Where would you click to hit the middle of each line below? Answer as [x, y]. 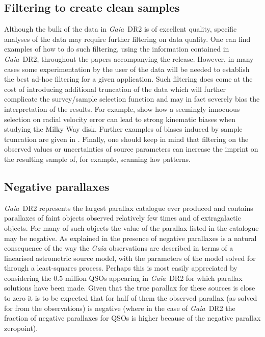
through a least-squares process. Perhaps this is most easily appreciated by [121, 268]
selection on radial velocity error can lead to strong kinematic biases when [120, 119]
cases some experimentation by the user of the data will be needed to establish [127, 69]
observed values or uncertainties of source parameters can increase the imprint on [131, 149]
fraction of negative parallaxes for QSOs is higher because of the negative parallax [132, 318]
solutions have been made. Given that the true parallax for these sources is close [130, 288]
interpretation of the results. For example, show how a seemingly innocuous [122, 109]
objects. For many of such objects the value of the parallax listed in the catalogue [131, 227]
